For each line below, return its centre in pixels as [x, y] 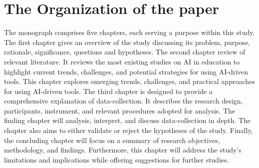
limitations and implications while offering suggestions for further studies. [117, 159]
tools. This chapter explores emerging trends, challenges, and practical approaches [129, 81]
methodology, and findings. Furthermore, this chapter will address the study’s [123, 150]
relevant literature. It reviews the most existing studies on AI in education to [122, 61]
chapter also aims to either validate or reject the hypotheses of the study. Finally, [129, 130]
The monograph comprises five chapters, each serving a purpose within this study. [129, 32]
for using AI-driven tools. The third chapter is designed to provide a [108, 91]
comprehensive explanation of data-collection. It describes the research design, [124, 101]
